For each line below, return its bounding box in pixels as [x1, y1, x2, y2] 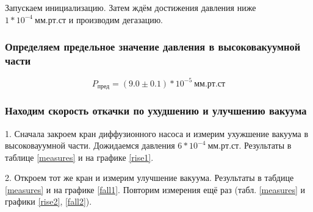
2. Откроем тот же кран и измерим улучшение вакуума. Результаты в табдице [5, 171, 294, 184]
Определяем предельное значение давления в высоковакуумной [5, 39, 301, 54]
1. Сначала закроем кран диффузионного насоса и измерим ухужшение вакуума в [5, 127, 309, 140]
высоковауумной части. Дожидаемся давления [5, 139, 175, 152]
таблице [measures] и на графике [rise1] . [5, 150, 154, 163]
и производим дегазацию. [68, 13, 164, 26]
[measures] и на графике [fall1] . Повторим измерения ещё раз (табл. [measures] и [5, 183, 306, 196]
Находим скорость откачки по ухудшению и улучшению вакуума [5, 103, 307, 118]
